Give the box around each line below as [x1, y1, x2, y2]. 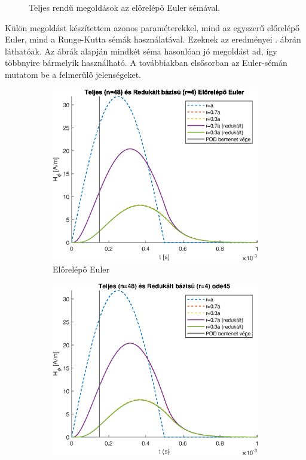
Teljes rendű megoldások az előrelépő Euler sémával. [29, 1, 221, 13]
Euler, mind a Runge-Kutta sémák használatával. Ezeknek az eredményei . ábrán [5, 33, 301, 46]
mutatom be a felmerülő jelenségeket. [5, 68, 141, 80]
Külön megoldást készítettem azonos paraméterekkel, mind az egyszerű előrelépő [5, 21, 300, 34]
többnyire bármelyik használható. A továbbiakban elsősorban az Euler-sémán [5, 56, 287, 69]
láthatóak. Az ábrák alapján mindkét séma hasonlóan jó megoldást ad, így [5, 44, 277, 57]
